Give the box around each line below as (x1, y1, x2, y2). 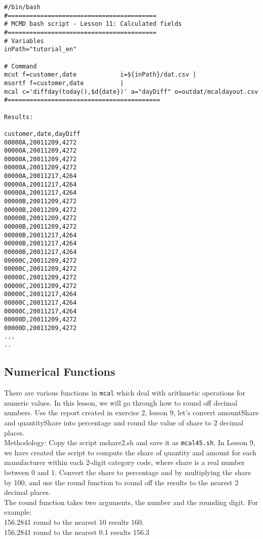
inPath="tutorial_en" (4, 46, 77, 53)
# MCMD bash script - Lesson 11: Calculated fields (4, 20, 182, 28)
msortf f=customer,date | (4, 79, 124, 87)
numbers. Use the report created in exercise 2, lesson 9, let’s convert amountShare (4, 407, 259, 418)
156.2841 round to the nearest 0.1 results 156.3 (4, 526, 149, 537)
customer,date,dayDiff (4, 130, 81, 137)
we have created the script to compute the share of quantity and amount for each (4, 447, 257, 457)
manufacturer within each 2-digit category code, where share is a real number (4, 457, 245, 468)
